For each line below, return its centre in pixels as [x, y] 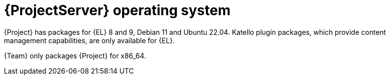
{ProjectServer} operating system [117, 10]
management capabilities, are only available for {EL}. [89, 40]
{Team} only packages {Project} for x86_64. [75, 55]
